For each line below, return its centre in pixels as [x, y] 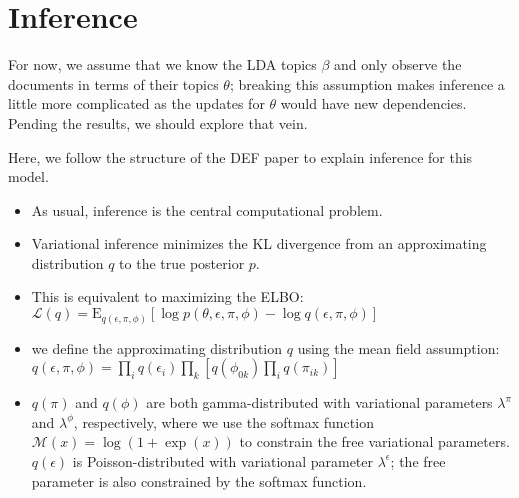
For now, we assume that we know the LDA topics [162, 64]
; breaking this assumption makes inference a [367, 83]
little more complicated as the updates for [136, 103]
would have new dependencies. [373, 103]
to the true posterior [182, 262]
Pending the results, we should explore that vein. [158, 122]
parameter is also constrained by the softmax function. [199, 480]
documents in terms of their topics [113, 83]
